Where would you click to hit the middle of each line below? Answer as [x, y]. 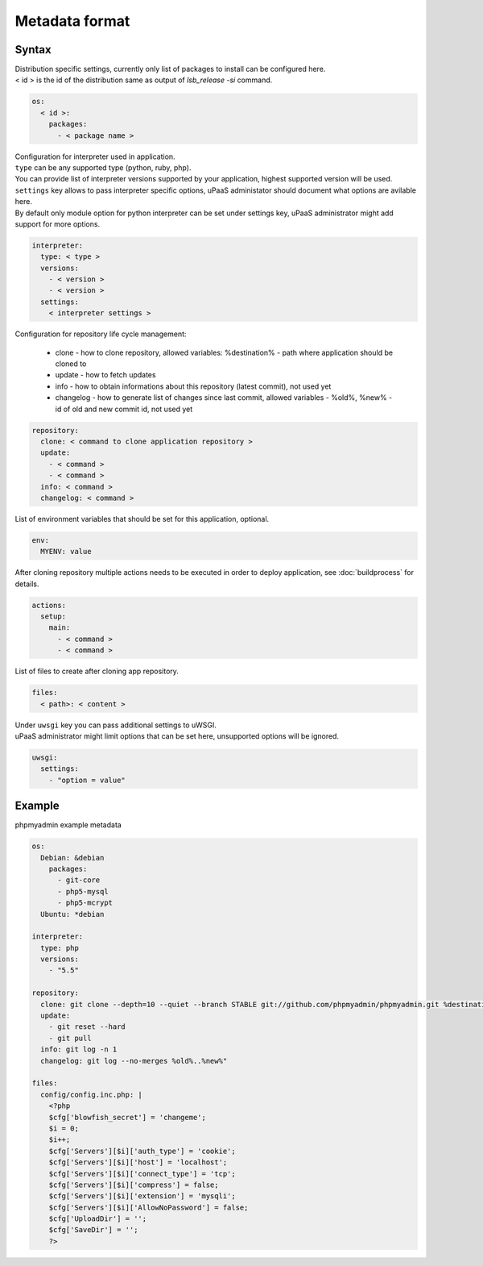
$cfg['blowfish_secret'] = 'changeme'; [128, 1117]
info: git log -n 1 [79, 1049]
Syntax [33, 50]
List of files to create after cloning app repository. [97, 671]
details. [27, 584]
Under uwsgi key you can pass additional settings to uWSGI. [116, 725]
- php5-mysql [83, 891]
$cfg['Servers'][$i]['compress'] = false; [134, 1185]
